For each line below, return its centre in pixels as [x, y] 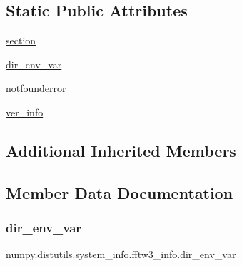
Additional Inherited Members [121, 150]
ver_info [25, 112]
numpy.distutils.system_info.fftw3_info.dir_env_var [121, 254]
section [21, 40]
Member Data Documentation [120, 192]
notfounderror [36, 88]
